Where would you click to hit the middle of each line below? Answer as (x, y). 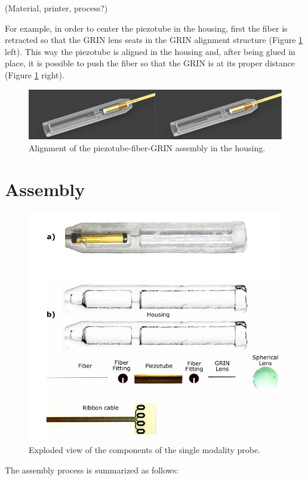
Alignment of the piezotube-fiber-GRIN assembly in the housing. (147, 147)
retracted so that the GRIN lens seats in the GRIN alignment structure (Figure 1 (154, 40)
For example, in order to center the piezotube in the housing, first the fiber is (146, 28)
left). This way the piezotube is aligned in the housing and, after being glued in (150, 51)
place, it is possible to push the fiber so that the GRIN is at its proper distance (150, 63)
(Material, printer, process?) (56, 8)
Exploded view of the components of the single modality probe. (145, 449)
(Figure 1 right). (35, 74)
